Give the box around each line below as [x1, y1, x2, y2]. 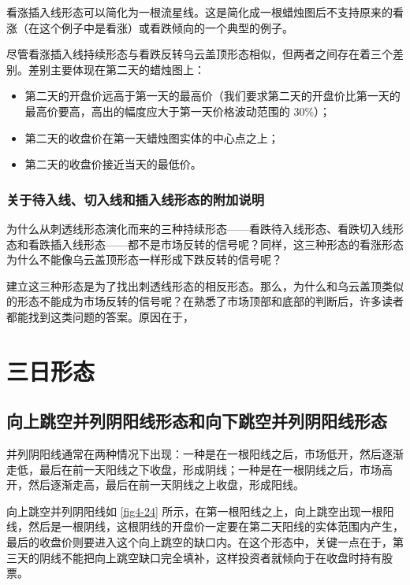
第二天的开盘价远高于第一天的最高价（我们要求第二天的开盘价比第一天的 [24, 87, 401, 104]
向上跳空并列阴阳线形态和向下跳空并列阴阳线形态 [6, 409, 387, 433]
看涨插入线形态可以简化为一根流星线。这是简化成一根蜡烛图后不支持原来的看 [6, 4, 404, 20]
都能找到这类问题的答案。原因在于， [6, 308, 194, 324]
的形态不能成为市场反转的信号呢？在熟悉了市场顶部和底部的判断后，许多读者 [6, 293, 404, 309]
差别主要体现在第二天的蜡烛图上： [28, 61, 205, 77]
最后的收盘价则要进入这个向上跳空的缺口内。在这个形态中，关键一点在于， [6, 534, 393, 550]
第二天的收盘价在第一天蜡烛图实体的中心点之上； [24, 129, 279, 146]
